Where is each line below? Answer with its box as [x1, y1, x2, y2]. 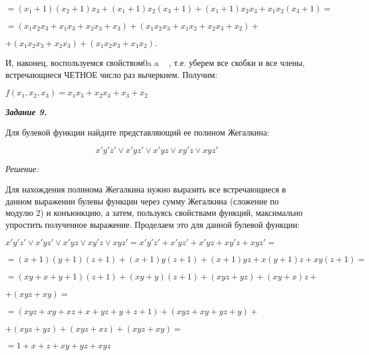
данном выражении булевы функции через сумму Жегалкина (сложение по [5, 194, 279, 207]
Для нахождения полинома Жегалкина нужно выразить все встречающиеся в [5, 182, 286, 195]
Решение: [5, 163, 39, 175]
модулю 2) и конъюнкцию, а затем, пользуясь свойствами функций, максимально [5, 206, 303, 219]
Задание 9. [5, 106, 47, 118]
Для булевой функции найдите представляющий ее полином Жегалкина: [5, 125, 270, 138]
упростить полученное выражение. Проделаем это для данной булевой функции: [5, 218, 300, 230]
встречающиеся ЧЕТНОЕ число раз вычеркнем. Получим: [5, 68, 218, 80]
